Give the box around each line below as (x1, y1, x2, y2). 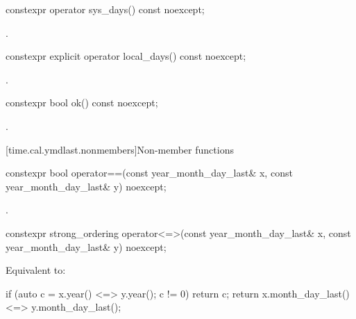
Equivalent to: (6, 263, 66, 277)
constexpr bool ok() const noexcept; (6, 95, 158, 110)
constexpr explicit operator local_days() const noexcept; (6, 49, 246, 63)
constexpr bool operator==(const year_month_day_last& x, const (6, 165, 293, 180)
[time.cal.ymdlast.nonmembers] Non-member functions (6, 142, 234, 156)
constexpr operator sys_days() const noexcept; (6, 2, 205, 16)
